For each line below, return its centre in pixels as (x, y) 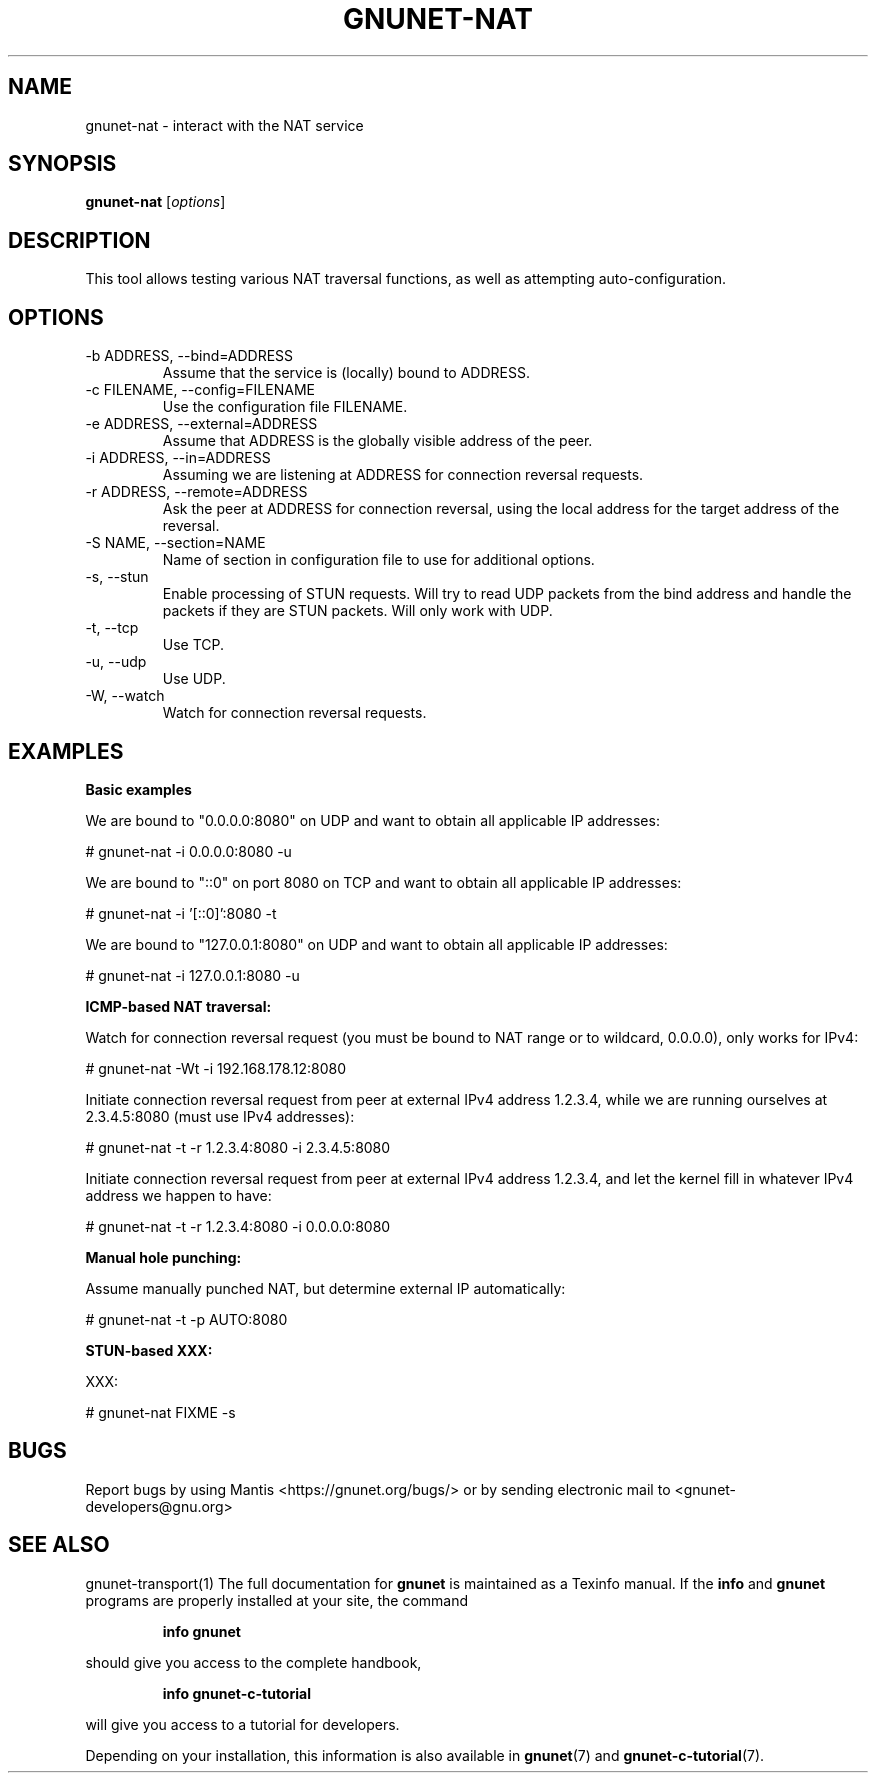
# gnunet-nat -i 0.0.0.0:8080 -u (188, 851)
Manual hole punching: (163, 1257)
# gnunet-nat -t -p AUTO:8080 (186, 1319)
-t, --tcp (112, 628)
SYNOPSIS (62, 164)
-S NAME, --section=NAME (175, 543)
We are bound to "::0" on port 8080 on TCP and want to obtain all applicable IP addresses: (383, 882)
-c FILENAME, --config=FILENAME (200, 390)
